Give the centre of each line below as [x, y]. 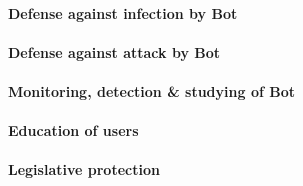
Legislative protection [84, 169]
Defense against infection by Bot [123, 12]
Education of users [73, 130]
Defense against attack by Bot [114, 51]
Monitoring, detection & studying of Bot [151, 90]
